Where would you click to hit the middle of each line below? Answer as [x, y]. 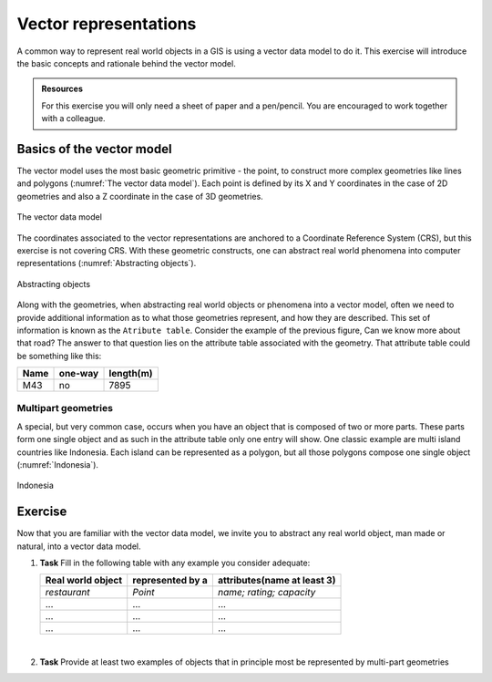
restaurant [67, 593]
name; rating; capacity [266, 593]
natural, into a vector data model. [79, 546]
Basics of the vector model [94, 149]
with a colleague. [73, 119]
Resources [62, 89]
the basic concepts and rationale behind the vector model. [126, 63]
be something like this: [59, 356]
